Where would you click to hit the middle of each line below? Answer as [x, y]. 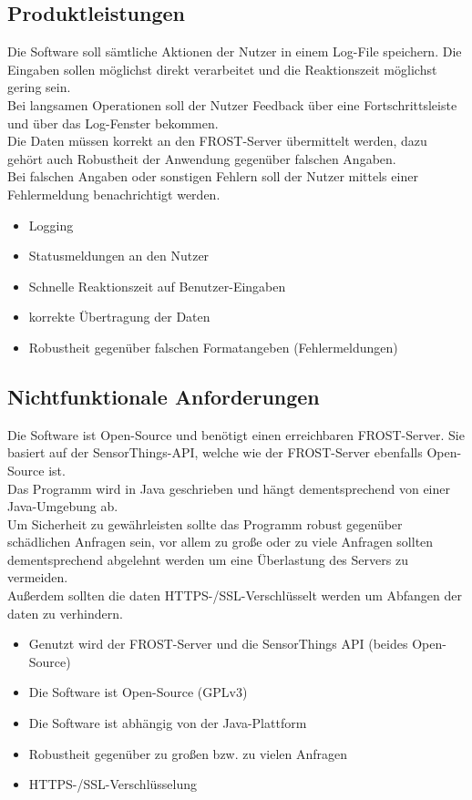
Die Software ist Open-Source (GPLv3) [138, 692]
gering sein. [39, 87]
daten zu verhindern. [65, 613]
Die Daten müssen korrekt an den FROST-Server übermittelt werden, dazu [217, 141]
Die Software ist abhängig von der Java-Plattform [168, 723]
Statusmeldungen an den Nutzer [119, 256]
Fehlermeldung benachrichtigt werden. [114, 194]
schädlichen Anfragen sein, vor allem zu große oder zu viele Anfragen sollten [221, 542]
